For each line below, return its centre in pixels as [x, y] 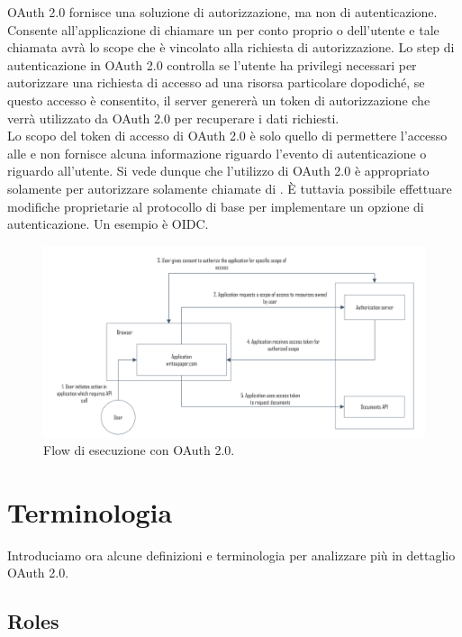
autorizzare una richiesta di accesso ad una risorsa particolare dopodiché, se [216, 82]
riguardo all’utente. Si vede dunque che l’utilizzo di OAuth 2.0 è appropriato [218, 171]
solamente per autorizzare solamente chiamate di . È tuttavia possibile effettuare [230, 188]
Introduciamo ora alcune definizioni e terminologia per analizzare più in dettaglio [231, 555]
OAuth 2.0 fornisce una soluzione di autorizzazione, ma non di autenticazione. [222, 12]
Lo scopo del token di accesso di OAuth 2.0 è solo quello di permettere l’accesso [227, 136]
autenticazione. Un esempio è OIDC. [108, 224]
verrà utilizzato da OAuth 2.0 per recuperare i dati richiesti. [173, 118]
